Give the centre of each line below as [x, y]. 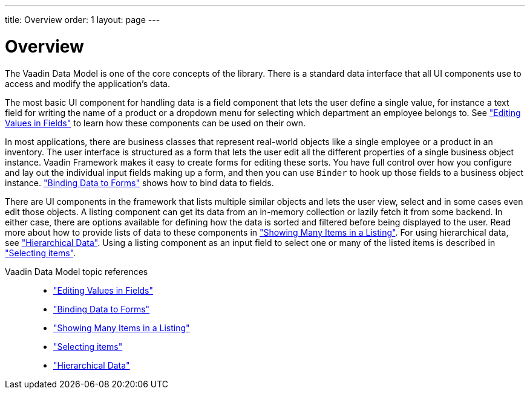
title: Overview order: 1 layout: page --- [83, 20]
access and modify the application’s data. [87, 83]
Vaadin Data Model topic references [77, 271]
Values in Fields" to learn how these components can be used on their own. [155, 123]
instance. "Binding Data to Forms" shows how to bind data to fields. [139, 182]
